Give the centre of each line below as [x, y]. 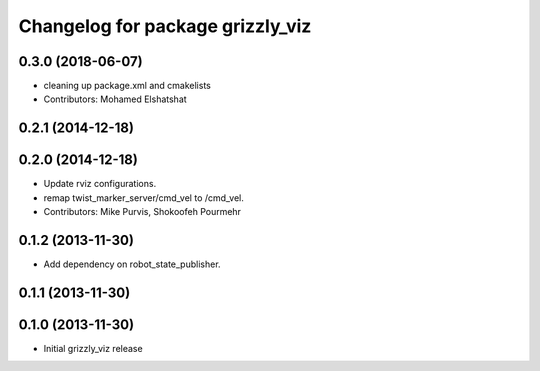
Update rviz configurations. [100, 184]
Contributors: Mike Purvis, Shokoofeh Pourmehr [142, 212]
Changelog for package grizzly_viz [165, 26]
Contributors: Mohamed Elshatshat [115, 99]
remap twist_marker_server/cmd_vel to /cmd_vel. [144, 197]
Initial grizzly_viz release [93, 348]
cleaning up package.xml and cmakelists [127, 86]
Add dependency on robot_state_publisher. [132, 264]
